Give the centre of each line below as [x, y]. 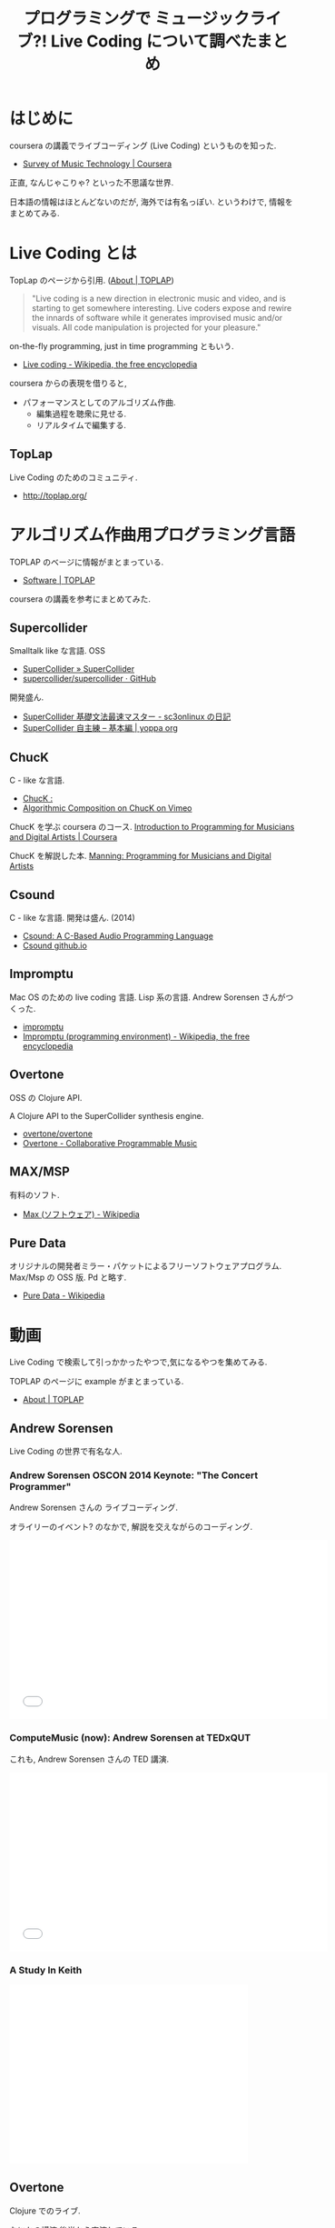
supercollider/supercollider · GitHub [89, 679]
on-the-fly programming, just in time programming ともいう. [122, 345]
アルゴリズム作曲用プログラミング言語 [153, 535]
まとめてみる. [35, 213]
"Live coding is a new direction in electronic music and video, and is [158, 298]
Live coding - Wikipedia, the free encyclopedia [110, 364]
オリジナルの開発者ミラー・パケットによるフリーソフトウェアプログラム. [146, 1266]
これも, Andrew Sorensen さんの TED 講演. [89, 1759]
